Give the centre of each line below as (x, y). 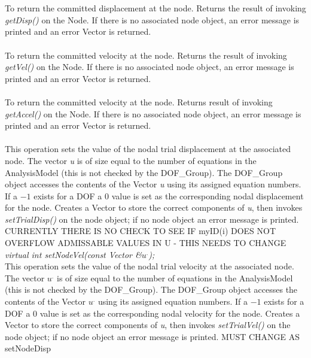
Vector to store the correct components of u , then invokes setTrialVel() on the (148, 325)
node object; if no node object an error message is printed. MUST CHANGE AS (153, 336)
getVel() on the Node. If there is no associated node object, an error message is (150, 67)
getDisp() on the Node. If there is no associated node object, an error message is (152, 19)
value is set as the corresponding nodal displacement (208, 195)
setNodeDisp (28, 348)
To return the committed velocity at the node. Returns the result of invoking (146, 55)
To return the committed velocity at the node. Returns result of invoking (139, 101)
